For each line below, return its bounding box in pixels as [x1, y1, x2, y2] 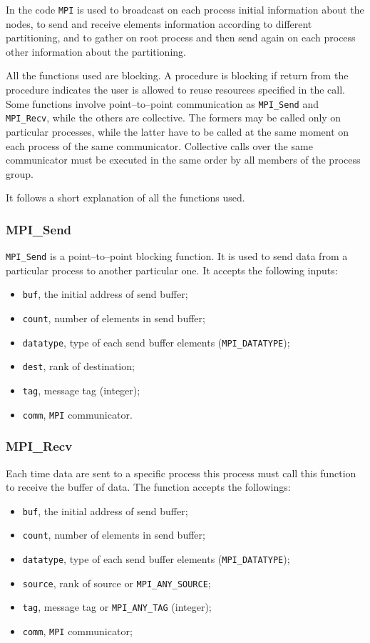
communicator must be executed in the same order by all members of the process [6, 152, 361, 167]
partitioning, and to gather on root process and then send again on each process [6, 30, 356, 45]
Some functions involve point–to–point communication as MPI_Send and [6, 96, 319, 111]
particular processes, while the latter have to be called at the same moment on [6, 124, 349, 139]
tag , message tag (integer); [22, 383, 140, 397]
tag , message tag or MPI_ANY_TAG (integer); [22, 599, 212, 614]
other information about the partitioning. [6, 44, 186, 59]
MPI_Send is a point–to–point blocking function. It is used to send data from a [6, 249, 348, 264]
